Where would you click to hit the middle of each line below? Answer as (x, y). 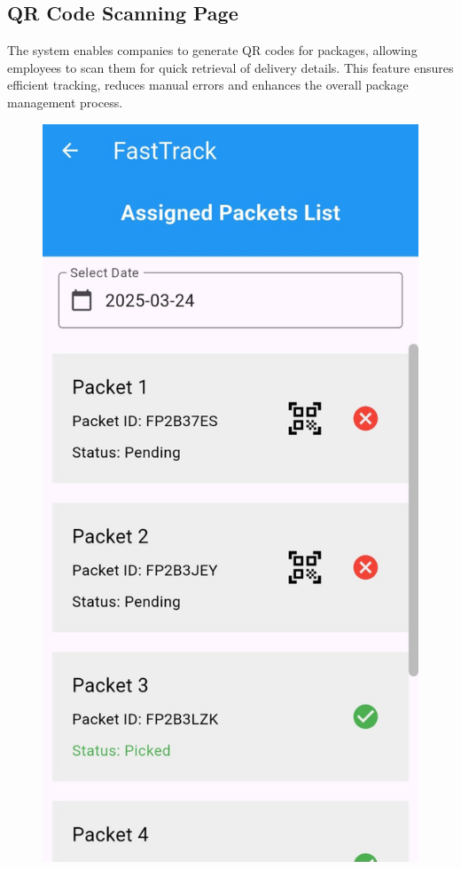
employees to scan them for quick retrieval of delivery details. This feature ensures (230, 67)
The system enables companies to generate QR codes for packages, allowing (212, 50)
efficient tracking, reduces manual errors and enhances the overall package (208, 85)
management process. (65, 102)
